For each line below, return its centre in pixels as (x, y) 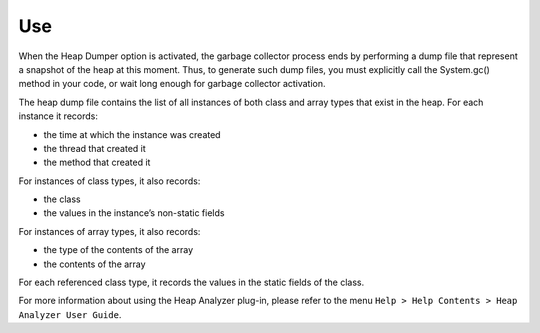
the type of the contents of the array (118, 250)
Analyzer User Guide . (70, 314)
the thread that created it (95, 148)
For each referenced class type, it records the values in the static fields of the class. (191, 282)
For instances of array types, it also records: (109, 231)
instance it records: (58, 116)
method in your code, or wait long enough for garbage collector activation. (172, 84)
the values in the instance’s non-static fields (134, 213)
